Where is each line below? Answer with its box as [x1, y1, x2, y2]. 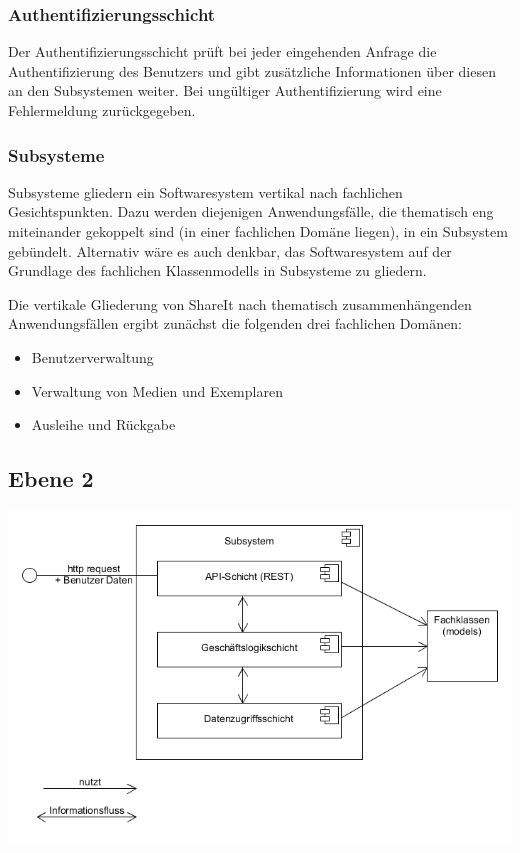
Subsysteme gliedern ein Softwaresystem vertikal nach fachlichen [8, 181, 403, 202]
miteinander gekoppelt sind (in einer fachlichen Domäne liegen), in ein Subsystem [8, 221, 508, 241]
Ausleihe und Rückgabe [31, 414, 176, 435]
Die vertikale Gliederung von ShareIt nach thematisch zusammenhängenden [8, 293, 472, 314]
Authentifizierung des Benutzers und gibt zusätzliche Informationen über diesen [8, 60, 496, 81]
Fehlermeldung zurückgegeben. [8, 100, 196, 120]
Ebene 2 [8, 463, 94, 494]
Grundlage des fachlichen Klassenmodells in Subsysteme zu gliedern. [8, 260, 427, 281]
